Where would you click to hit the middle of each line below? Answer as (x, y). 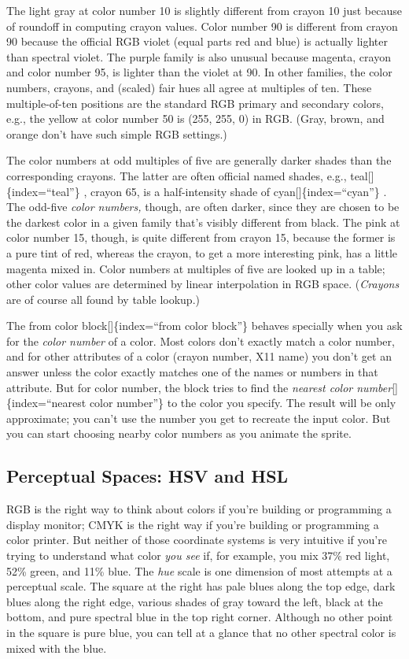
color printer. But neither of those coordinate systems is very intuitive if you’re (197, 540)
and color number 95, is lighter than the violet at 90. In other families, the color (199, 72)
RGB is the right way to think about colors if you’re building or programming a (199, 509)
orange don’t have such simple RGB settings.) (117, 133)
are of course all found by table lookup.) (103, 299)
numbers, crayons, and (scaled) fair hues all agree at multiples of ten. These (189, 87)
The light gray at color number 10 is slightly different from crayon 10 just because (204, 10)
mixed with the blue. (57, 648)
